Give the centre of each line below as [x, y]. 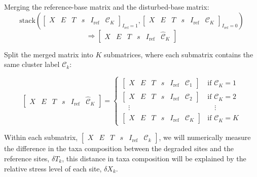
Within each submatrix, [41, 137]
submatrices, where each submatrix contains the [179, 54]
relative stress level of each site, [53, 168]
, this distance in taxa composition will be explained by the [154, 158]
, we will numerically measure [205, 137]
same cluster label [32, 64]
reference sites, [27, 158]
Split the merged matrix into [49, 54]
